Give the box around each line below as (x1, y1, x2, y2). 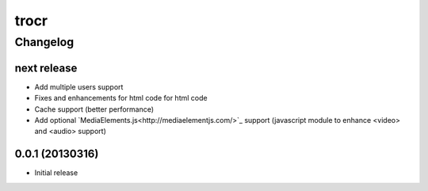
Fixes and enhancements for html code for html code (34, 94, 208, 103)
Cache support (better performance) (34, 104, 155, 114)
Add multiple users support (34, 82, 124, 91)
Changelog (14, 35, 75, 49)
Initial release (34, 168, 78, 178)
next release (14, 61, 78, 74)
